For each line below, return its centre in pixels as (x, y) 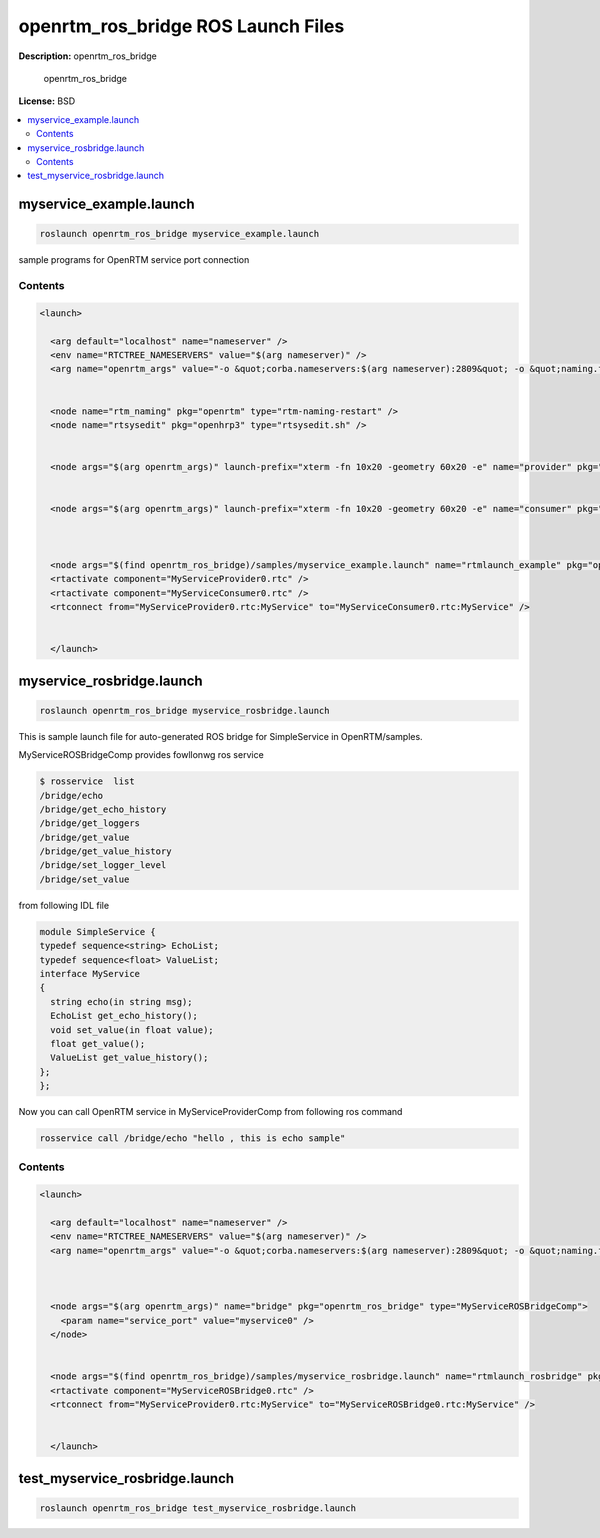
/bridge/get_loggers (89, 823)
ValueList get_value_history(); (129, 1058)
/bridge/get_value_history (105, 851)
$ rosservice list (87, 781)
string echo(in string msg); (122, 1001)
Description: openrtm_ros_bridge (87, 56)
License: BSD (47, 101)
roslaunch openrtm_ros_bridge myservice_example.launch (179, 234)
